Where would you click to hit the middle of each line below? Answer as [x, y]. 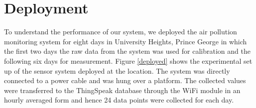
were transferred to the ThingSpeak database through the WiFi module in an [122, 90]
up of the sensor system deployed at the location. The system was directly [117, 70]
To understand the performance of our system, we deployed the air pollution [121, 32]
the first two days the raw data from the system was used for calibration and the [127, 51]
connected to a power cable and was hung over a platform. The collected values [125, 80]
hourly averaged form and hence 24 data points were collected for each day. [119, 100]
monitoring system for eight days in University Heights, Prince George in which [126, 41]
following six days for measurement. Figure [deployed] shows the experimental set [128, 60]
